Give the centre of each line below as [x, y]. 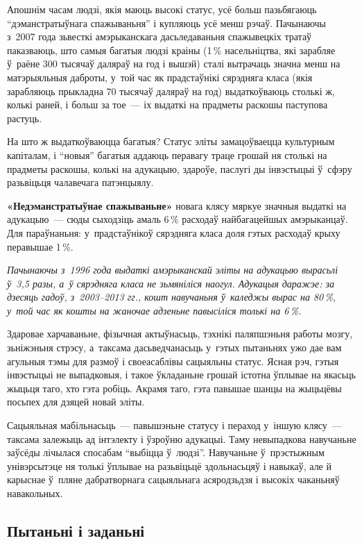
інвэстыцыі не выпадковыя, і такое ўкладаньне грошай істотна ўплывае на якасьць [181, 375]
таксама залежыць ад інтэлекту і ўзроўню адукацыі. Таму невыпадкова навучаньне [182, 438]
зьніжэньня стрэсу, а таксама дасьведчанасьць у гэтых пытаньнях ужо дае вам [174, 347]
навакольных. [35, 493]
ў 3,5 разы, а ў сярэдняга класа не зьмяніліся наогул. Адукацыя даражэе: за [171, 283]
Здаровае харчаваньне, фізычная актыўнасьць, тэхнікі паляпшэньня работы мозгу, [180, 334]
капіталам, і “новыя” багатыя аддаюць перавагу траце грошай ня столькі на [167, 154]
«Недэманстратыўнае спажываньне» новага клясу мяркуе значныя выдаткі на [177, 205]
